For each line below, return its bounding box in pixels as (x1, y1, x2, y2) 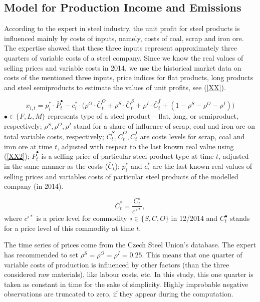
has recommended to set (4, 249, 78, 259)
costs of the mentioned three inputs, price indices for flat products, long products (4, 72, 253, 83)
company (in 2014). (4, 181, 64, 191)
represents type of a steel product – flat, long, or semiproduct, (48, 111, 238, 121)
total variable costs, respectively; (4, 131, 104, 141)
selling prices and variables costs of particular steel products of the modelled (4, 171, 238, 181)
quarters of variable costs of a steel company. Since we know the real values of (4, 52, 243, 63)
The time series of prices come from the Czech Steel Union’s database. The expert (4, 239, 256, 250)
